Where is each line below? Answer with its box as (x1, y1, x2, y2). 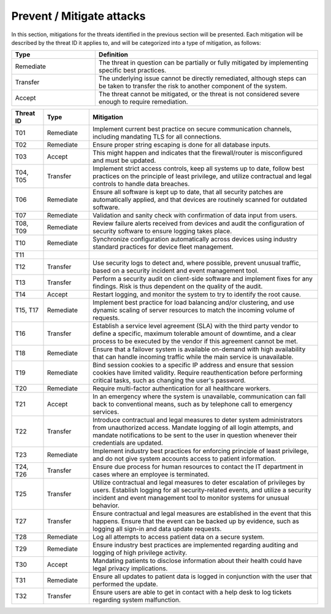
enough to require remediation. (98, 98, 188, 106)
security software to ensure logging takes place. (93, 227, 232, 236)
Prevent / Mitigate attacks (11, 9, 146, 23)
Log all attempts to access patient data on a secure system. (93, 533, 265, 542)
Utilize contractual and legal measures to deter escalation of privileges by (93, 478, 305, 487)
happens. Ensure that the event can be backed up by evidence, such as (93, 517, 300, 526)
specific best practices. (98, 66, 167, 75)
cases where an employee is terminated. (93, 470, 210, 479)
